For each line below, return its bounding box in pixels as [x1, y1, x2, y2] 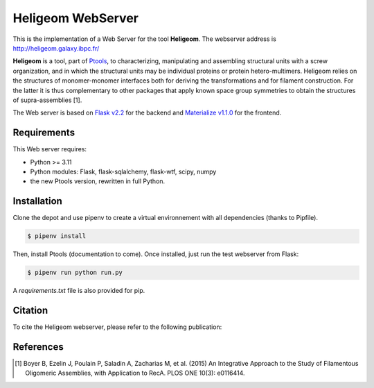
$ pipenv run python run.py [27, 269, 123, 277]
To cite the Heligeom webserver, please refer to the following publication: [12, 323, 222, 331]
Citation [12, 305, 48, 317]
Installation [12, 195, 62, 208]
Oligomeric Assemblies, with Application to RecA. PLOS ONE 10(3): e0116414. [25, 369, 245, 378]
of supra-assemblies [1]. [12, 96, 82, 104]
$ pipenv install [27, 233, 87, 240]
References [12, 341, 64, 353]
